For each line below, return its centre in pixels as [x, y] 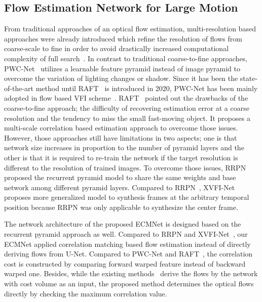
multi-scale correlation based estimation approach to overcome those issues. [121, 128]
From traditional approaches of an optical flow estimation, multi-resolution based [130, 29]
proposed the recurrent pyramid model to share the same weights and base [120, 177]
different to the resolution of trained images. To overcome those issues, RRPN [125, 167]
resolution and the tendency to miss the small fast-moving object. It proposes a [127, 118]
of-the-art [19, 88]
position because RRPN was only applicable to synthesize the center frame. [121, 207]
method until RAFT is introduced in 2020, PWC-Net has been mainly [147, 88]
